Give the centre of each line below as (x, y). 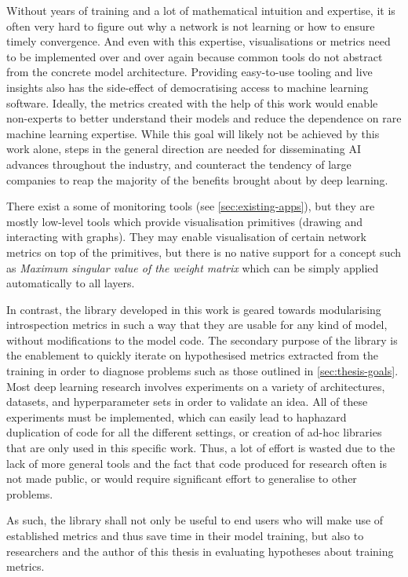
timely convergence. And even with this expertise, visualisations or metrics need (199, 41)
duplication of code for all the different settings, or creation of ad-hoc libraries (194, 432)
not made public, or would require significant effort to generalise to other (182, 478)
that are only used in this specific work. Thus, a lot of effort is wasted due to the (201, 448)
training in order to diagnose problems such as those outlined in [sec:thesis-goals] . (202, 371)
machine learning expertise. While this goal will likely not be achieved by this (193, 133)
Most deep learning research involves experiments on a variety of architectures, (196, 386)
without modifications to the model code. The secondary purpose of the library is (202, 340)
